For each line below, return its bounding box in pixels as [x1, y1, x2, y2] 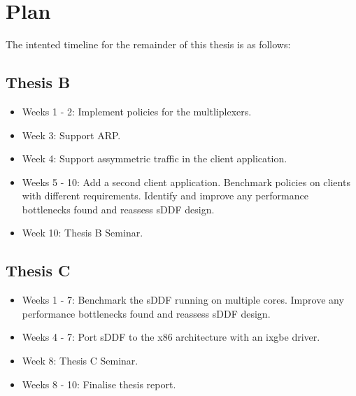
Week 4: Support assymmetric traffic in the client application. [22, 151, 287, 166]
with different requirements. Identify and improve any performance [22, 188, 308, 203]
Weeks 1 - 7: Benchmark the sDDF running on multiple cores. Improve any [22, 292, 344, 307]
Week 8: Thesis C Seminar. [22, 353, 138, 368]
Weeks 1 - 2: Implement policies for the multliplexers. [22, 104, 252, 118]
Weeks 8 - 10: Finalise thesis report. [22, 376, 176, 391]
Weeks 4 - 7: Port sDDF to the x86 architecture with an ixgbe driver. [22, 330, 320, 344]
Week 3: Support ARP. [22, 127, 121, 142]
